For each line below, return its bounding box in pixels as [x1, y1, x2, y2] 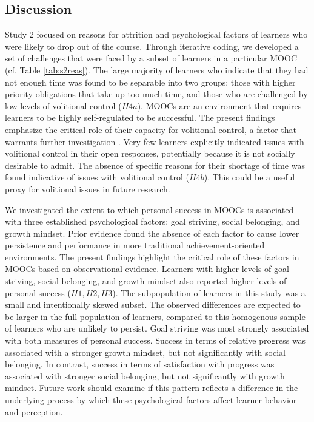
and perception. [5, 405, 63, 418]
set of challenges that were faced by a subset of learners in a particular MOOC [5, 52, 297, 64]
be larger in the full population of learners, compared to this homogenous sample [5, 310, 306, 322]
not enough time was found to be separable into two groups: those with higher [5, 75, 296, 88]
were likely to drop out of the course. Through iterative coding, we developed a [5, 39, 299, 52]
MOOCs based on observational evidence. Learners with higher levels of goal [5, 262, 289, 275]
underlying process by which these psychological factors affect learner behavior [5, 393, 297, 406]
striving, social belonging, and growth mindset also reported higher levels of [5, 274, 287, 287]
